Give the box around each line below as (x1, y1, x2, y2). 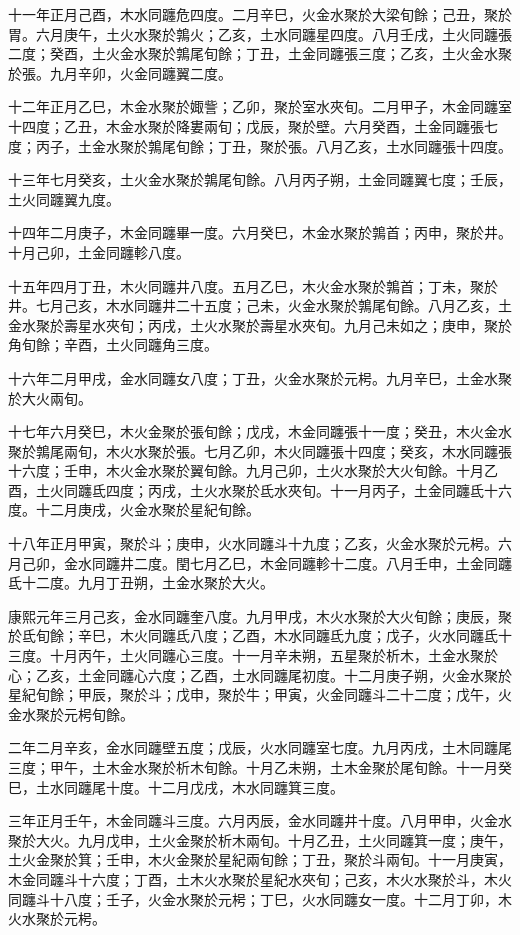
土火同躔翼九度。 (8, 188, 120, 209)
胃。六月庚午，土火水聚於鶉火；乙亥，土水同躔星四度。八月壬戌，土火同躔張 (8, 23, 512, 44)
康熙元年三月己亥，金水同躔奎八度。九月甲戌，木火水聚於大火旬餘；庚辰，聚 (8, 605, 512, 626)
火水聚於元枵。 (8, 908, 106, 929)
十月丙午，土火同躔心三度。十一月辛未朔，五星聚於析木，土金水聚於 (49, 645, 498, 666)
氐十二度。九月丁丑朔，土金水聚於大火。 (8, 572, 274, 593)
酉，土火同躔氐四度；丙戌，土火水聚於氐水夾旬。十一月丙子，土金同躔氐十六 (8, 479, 512, 500)
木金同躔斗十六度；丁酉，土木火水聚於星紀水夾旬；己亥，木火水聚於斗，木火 (8, 868, 512, 889)
